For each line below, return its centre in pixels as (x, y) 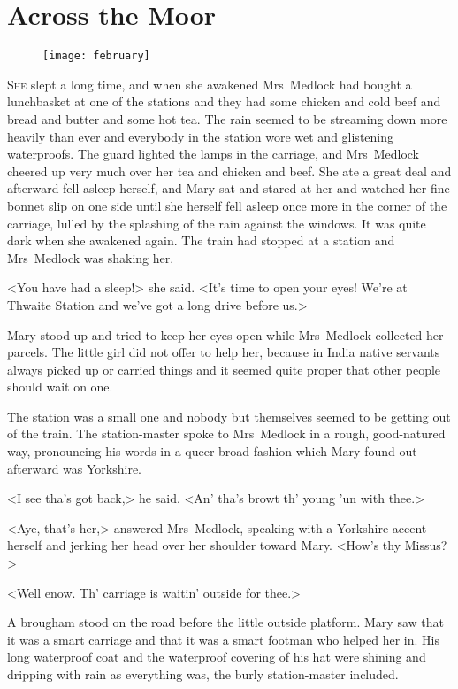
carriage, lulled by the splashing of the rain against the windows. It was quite (217, 223)
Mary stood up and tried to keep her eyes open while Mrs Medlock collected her (225, 334)
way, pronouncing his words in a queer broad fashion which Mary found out (212, 451)
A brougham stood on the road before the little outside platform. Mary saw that (225, 622)
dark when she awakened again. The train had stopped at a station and (201, 240)
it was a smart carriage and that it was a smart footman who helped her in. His (223, 639)
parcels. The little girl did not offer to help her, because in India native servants (224, 352)
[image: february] (96, 56)
